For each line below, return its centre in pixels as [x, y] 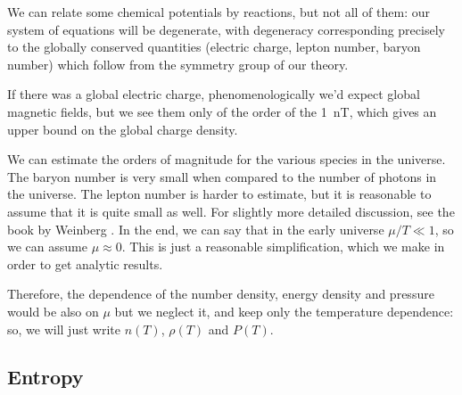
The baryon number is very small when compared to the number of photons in [222, 176]
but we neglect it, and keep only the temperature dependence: [284, 311]
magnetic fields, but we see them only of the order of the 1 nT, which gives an [222, 111]
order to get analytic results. [85, 263]
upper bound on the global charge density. [123, 129]
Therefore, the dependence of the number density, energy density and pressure [221, 294]
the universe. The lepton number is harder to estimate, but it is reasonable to [219, 194]
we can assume [47, 247]
